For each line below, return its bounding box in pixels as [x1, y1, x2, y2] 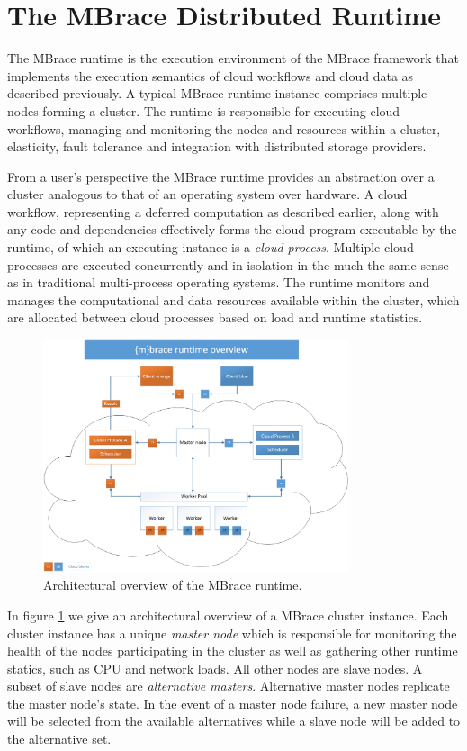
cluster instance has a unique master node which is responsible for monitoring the [7, 623, 457, 642]
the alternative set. [7, 729, 112, 748]
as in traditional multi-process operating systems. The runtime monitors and [7, 273, 430, 292]
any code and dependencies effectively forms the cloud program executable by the [7, 220, 457, 239]
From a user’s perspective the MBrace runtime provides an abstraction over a [7, 167, 435, 185]
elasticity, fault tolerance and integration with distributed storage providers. [7, 137, 427, 156]
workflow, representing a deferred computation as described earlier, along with [7, 202, 439, 221]
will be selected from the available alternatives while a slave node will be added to [7, 711, 461, 730]
